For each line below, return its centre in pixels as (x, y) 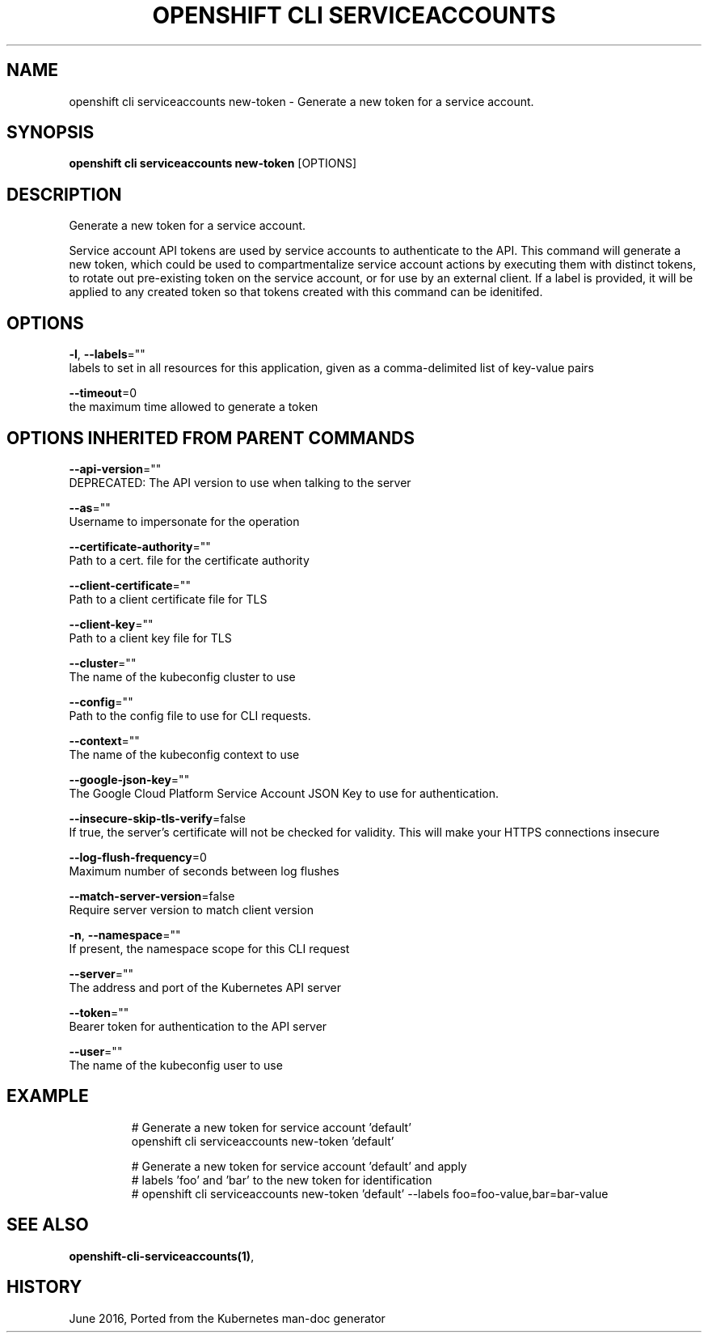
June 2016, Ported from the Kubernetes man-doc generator (227, 1318)
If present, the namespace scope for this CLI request (209, 948)
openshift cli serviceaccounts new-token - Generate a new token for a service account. (301, 101)
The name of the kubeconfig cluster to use (182, 676)
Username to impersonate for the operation (184, 521)
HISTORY (44, 1287)
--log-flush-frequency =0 (138, 857)
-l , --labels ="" (107, 354)
